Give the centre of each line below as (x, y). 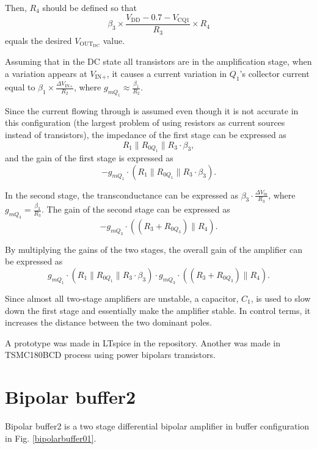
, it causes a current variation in (167, 73)
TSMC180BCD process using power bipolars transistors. (110, 355)
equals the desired (38, 40)
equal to (20, 87)
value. (114, 40)
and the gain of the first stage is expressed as (89, 157)
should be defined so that (90, 7)
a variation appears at (46, 73)
